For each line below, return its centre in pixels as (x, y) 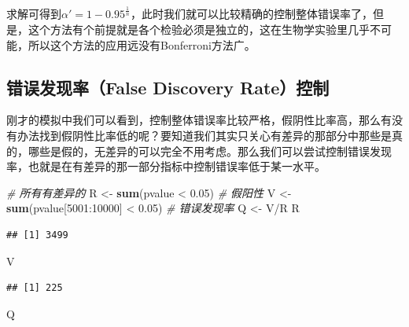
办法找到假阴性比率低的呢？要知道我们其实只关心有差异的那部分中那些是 (204, 135)
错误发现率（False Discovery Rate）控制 (168, 87)
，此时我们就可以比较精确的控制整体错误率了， (252, 14)
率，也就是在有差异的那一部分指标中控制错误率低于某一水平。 (166, 166)
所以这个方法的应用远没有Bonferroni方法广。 (142, 44)
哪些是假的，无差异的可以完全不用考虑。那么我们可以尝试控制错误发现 (210, 151)
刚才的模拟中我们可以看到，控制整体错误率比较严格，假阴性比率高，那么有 (199, 120)
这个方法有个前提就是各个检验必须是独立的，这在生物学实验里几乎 (199, 29)
